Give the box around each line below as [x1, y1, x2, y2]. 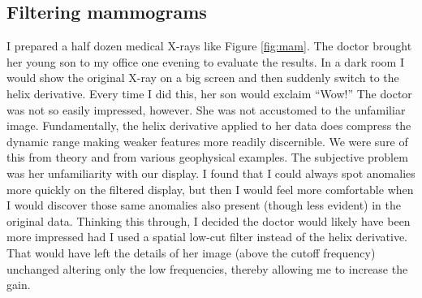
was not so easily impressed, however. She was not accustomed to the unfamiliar [6, 101, 406, 118]
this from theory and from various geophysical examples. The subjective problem [6, 149, 408, 166]
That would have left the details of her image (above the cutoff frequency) [6, 244, 376, 261]
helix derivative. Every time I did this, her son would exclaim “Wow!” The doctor [6, 84, 412, 101]
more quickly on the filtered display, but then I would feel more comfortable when [6, 180, 414, 197]
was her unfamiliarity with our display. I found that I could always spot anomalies [6, 164, 416, 181]
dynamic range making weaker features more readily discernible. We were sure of [6, 132, 408, 149]
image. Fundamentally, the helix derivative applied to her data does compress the [6, 117, 411, 134]
